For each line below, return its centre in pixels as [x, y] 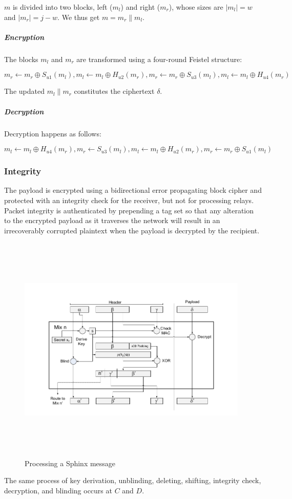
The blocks [21, 59]
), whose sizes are [196, 7]
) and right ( [140, 7]
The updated [24, 91]
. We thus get [79, 17]
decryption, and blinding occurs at [58, 490]
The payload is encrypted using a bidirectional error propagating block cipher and [133, 190]
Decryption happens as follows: [53, 133]
